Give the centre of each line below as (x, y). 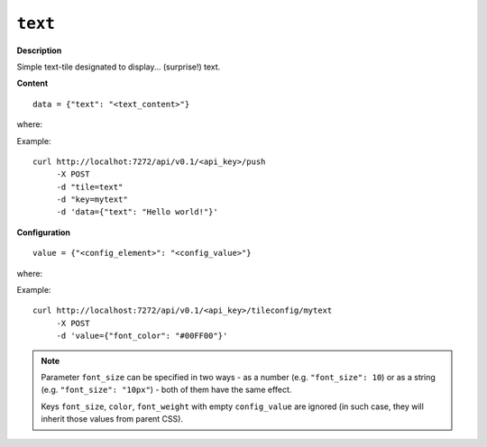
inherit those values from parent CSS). (112, 419)
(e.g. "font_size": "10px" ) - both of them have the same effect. (166, 390)
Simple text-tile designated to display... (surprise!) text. (119, 67)
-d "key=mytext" (92, 200)
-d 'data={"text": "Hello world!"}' (137, 212)
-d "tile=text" (90, 187)
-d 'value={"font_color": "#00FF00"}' (142, 336)
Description (39, 50)
